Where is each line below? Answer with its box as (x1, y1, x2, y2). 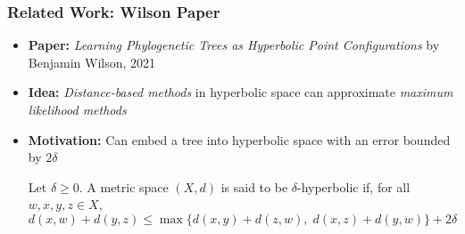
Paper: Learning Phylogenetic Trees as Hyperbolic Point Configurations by (28, 36, 440, 54)
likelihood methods (28, 101, 127, 118)
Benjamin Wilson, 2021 (28, 52, 156, 71)
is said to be (220, 177, 288, 196)
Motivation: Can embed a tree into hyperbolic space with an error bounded (28, 130, 451, 149)
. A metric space (79, 177, 169, 196)
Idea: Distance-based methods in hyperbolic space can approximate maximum (28, 83, 453, 101)
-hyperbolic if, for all (297, 177, 411, 196)
